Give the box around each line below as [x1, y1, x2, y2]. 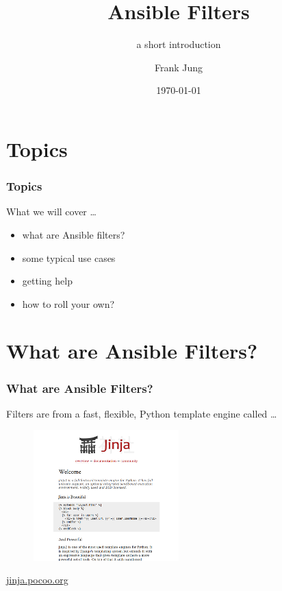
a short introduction [136, 37, 221, 51]
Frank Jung [154, 60, 203, 74]
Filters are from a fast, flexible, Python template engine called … [6, 406, 277, 420]
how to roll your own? [22, 296, 115, 311]
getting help [22, 274, 73, 288]
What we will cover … [6, 204, 97, 219]
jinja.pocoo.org [6, 572, 68, 587]
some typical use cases [22, 250, 116, 265]
